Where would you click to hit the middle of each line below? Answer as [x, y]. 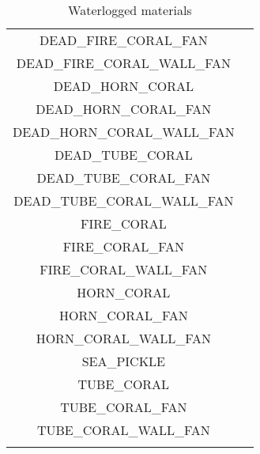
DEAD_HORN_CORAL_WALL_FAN [124, 132]
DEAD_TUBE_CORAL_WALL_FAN [124, 201]
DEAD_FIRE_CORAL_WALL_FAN [124, 63]
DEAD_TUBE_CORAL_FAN [124, 178]
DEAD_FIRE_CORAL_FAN [124, 40]
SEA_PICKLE [124, 361]
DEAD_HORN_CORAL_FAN [124, 109]
